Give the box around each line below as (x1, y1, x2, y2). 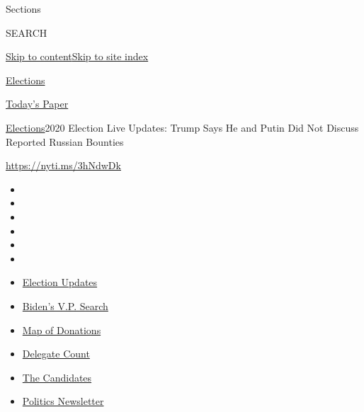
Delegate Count (22, 346, 90, 361)
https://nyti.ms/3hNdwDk (6, 158, 121, 173)
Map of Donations (22, 322, 101, 337)
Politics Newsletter (22, 394, 104, 408)
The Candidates (22, 370, 92, 384)
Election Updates (22, 275, 98, 290)
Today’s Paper (6, 96, 69, 111)
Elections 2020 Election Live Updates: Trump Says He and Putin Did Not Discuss (6, 120, 359, 135)
